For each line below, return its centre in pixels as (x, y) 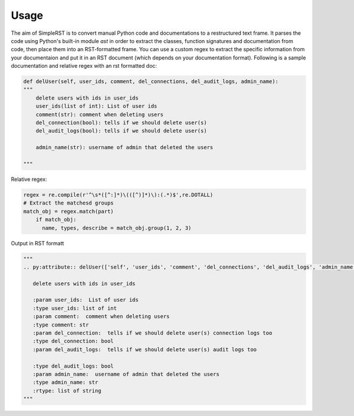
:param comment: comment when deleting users (101, 316)
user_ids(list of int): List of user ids (96, 106)
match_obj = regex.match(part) (69, 211)
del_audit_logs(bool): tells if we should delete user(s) (121, 131)
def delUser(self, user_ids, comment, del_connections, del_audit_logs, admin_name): (151, 82)
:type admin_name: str (65, 382)
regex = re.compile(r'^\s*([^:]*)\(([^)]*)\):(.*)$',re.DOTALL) (118, 195)
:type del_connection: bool (73, 341)
